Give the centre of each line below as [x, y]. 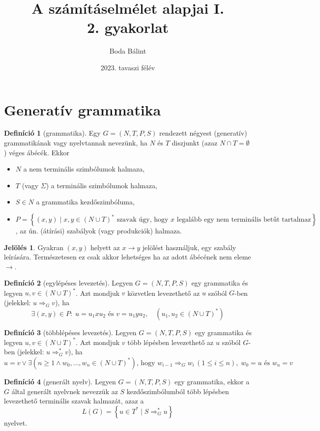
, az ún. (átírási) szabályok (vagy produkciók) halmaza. [99, 230]
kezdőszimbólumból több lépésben [178, 391]
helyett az [105, 247]
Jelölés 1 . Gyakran [34, 247]
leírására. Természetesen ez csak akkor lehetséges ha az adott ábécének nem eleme [128, 257]
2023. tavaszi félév [128, 67]
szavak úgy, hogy [143, 220]
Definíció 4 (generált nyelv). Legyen [60, 381]
